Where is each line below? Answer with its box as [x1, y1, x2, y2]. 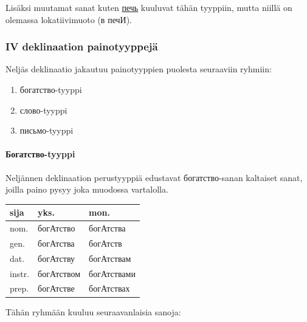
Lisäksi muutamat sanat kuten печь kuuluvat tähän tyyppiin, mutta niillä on [5, 1, 292, 13]
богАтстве [38, 282, 75, 295]
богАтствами [89, 267, 136, 279]
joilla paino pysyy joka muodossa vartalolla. [5, 183, 168, 196]
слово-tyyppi [19, 103, 67, 116]
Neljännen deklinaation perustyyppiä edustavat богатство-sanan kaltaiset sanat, [5, 171, 303, 183]
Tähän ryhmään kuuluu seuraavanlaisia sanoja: [5, 305, 181, 318]
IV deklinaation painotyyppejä [5, 39, 158, 54]
